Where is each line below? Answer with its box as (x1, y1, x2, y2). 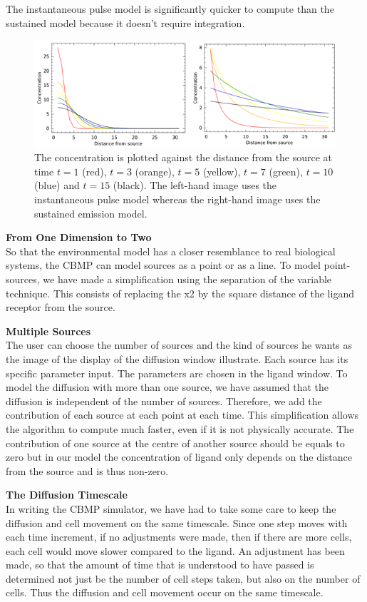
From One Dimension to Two (6, 230, 152, 245)
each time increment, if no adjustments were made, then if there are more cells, (6, 529, 352, 544)
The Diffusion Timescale (6, 487, 128, 502)
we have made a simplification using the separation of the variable (43, 272, 332, 287)
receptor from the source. (6, 300, 115, 315)
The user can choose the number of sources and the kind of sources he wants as (6, 337, 353, 352)
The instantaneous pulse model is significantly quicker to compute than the (6, 1, 334, 16)
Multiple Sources (6, 323, 91, 338)
